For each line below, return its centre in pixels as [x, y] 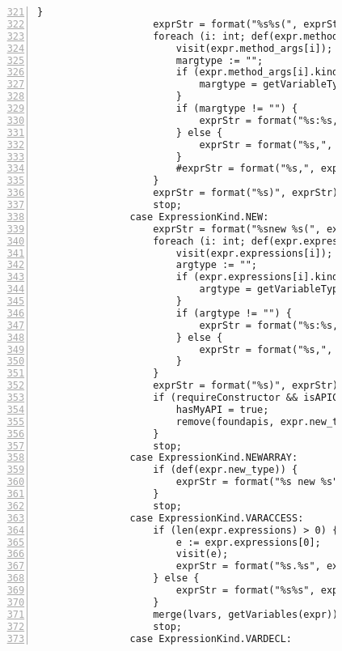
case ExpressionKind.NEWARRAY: [214, 458]
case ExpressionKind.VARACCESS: [217, 518]
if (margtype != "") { [237, 108]
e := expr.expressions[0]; [248, 542]
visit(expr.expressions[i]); [254, 253]
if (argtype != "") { [234, 313]
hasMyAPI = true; [222, 409]
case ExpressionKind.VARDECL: [211, 638]
